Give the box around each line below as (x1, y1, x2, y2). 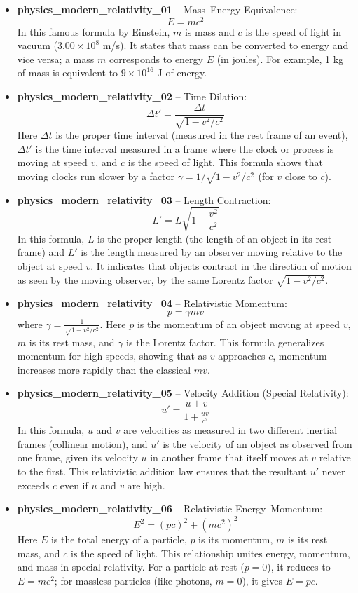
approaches (218, 348, 266, 363)
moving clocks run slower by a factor (17, 168, 175, 183)
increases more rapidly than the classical (17, 362, 191, 376)
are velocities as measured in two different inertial (123, 423, 338, 437)
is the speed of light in (245, 24, 341, 39)
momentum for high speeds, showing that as (17, 348, 207, 363)
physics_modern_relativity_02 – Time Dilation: (17, 89, 247, 104)
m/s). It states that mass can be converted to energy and (102, 38, 349, 53)
